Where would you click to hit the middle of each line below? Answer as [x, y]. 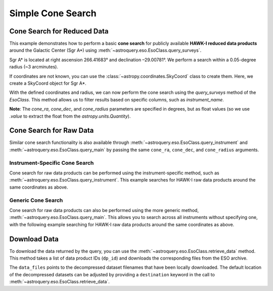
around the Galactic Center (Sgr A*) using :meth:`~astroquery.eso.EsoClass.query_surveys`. [105, 50]
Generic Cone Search [36, 200]
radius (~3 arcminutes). [34, 67]
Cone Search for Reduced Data [59, 31]
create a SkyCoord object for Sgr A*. [48, 83]
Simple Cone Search [53, 13]
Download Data [34, 239]
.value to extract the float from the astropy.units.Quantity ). [70, 116]
